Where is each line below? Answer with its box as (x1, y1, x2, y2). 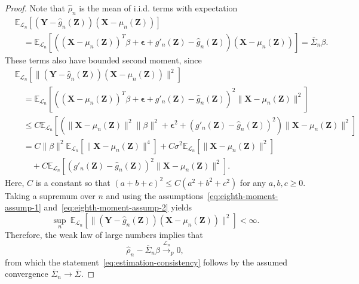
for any (240, 176, 266, 188)
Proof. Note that (5, 2, 66, 14)
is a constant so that (35, 176, 111, 188)
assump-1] (5, 201, 41, 213)
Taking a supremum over (5, 189, 96, 201)
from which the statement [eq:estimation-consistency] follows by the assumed (5, 255, 288, 268)
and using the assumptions (106, 189, 204, 201)
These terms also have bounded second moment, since (5, 53, 202, 66)
